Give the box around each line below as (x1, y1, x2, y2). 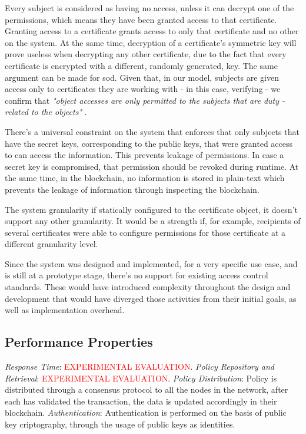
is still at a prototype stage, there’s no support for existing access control (5, 269, 268, 281)
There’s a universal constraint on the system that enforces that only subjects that (5, 125, 300, 137)
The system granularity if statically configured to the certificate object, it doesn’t (5, 203, 298, 215)
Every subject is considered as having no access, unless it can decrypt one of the (5, 2, 294, 14)
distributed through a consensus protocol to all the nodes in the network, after (5, 383, 288, 396)
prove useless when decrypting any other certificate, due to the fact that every (5, 48, 287, 60)
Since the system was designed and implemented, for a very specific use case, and (5, 257, 298, 269)
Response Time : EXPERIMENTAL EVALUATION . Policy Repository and (5, 360, 274, 373)
